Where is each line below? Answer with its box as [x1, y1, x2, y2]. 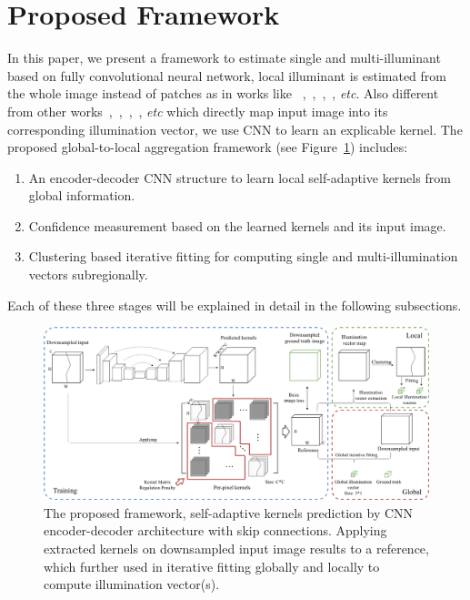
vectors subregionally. [28, 265, 148, 284]
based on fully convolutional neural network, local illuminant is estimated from [7, 66, 446, 85]
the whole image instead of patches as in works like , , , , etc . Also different [7, 84, 439, 103]
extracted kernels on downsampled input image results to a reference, [44, 539, 429, 558]
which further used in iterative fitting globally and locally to [44, 556, 380, 575]
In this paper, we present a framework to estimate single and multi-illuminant [7, 48, 441, 67]
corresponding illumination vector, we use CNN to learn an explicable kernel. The [7, 119, 463, 138]
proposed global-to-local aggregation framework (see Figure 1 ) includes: [7, 137, 408, 157]
